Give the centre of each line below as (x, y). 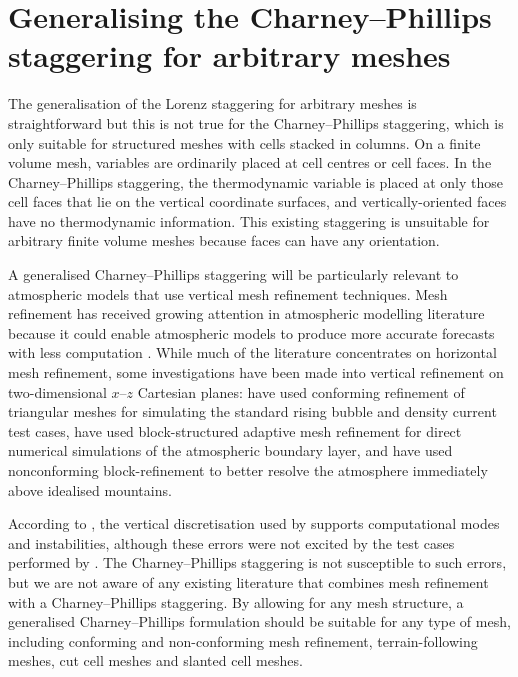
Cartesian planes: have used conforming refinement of (301, 391)
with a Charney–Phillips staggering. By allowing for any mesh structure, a (236, 601)
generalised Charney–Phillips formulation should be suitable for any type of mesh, (259, 621)
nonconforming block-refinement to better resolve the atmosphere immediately (248, 470)
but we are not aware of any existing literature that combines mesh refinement (248, 581)
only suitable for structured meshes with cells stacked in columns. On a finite (244, 142)
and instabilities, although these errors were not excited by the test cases (231, 542)
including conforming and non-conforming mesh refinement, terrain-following (243, 640)
